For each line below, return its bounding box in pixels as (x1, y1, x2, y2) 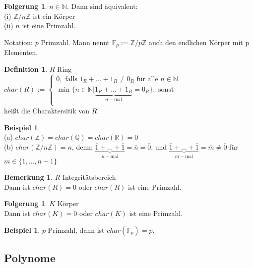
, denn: (71, 141, 93, 152)
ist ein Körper (33, 10, 75, 21)
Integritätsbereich (62, 172, 116, 182)
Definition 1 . (4, 63, 48, 74)
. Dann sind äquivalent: (66, 1, 138, 11)
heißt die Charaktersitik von (4, 105, 90, 115)
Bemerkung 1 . (4, 172, 53, 182)
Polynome (4, 250, 56, 265)
